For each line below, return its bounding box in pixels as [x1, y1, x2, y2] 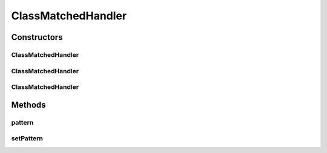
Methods [11, 100, 46, 110]
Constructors [11, 32, 63, 42]
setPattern [11, 134, 44, 143]
